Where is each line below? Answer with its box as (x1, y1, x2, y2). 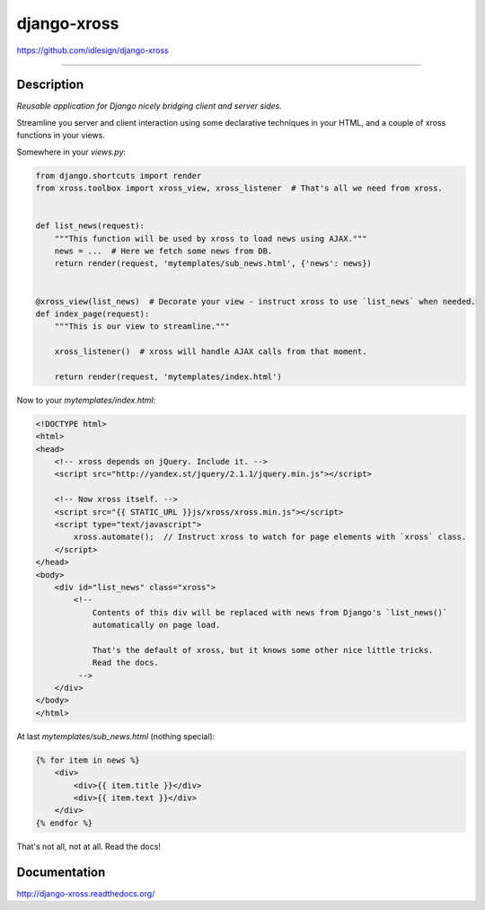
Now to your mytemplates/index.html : (16, 394, 156, 405)
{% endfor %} (35, 817, 93, 828)
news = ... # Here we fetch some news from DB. (54, 245, 273, 256)
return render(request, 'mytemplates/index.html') (54, 371, 282, 382)
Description (16, 77, 84, 93)
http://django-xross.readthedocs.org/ (16, 888, 155, 898)
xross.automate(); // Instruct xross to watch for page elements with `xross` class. (73, 532, 467, 543)
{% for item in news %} (35, 755, 141, 765)
